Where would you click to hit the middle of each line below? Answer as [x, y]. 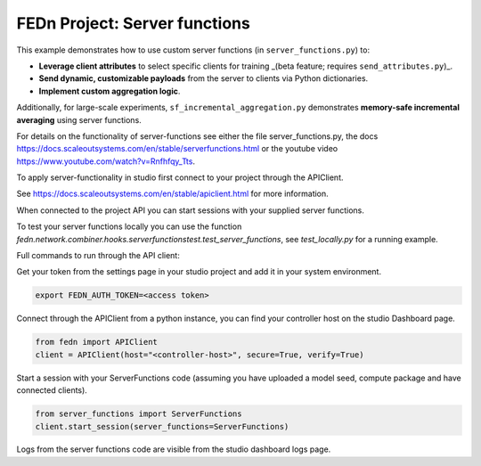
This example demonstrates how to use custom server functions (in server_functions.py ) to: [193, 50]
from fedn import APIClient [96, 342]
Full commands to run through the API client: [98, 256]
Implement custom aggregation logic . [110, 91]
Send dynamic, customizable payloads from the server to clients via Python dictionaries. [204, 78]
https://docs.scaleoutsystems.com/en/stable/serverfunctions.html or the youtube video [177, 149]
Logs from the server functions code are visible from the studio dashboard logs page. [174, 449]
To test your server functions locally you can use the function [129, 226]
